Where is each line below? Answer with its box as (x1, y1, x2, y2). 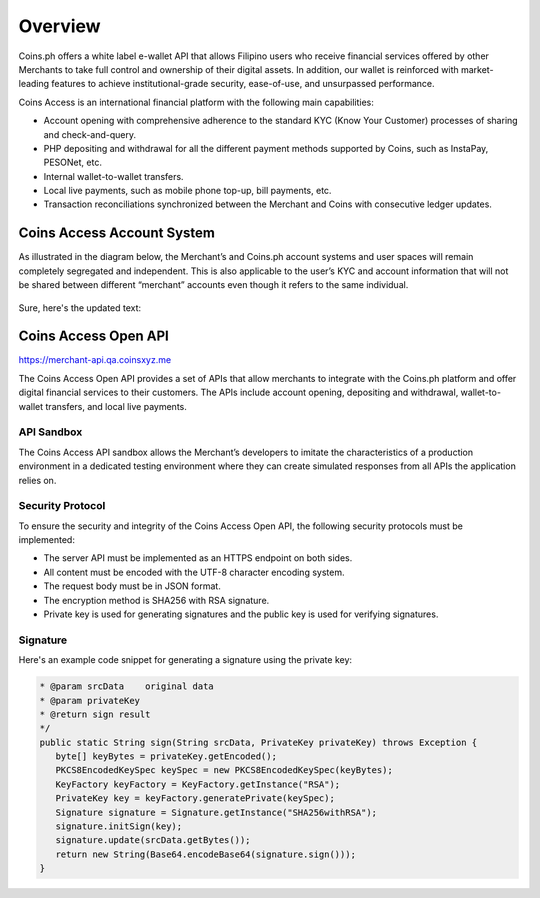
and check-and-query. (43, 128, 137, 140)
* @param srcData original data (39, 681, 214, 692)
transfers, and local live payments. (45, 400, 187, 412)
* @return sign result (39, 708, 151, 720)
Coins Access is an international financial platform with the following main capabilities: (18, 96, 375, 108)
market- (460, 63, 494, 75)
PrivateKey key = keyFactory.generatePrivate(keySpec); (55, 793, 335, 804)
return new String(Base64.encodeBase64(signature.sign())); (55, 848, 357, 860)
